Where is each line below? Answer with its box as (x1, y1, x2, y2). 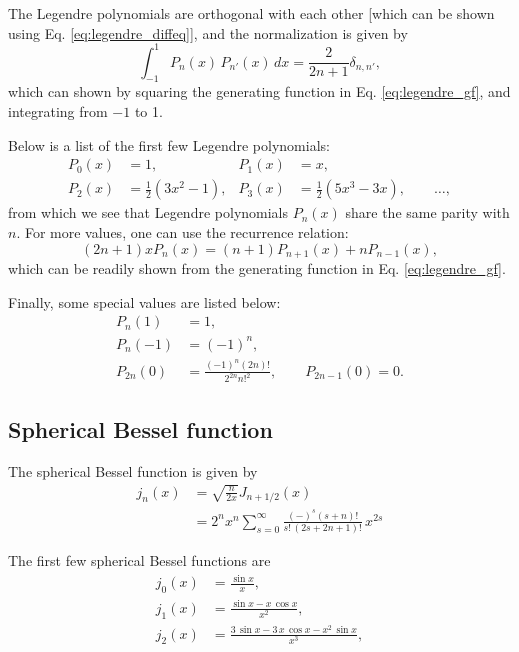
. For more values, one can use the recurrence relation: (16, 221, 349, 242)
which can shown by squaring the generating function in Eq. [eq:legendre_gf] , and (8, 81, 511, 102)
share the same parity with (345, 202, 510, 223)
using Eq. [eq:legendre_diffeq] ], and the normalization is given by (8, 22, 408, 43)
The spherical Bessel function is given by (8, 460, 258, 481)
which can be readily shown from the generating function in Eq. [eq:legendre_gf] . (8, 257, 506, 278)
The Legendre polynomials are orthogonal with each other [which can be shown (8, 3, 495, 23)
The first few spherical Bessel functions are (8, 550, 271, 571)
